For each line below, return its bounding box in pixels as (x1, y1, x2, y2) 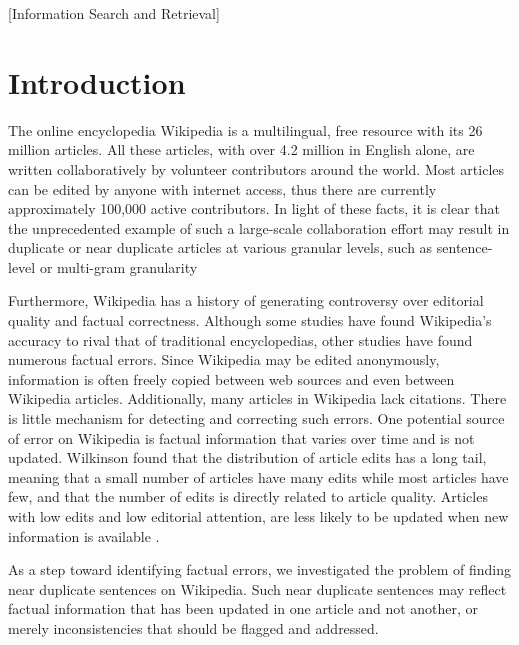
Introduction (8, 61, 186, 102)
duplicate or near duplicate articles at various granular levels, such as (8, 237, 433, 258)
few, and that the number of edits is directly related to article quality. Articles (8, 486, 488, 507)
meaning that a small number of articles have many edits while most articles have (8, 466, 509, 487)
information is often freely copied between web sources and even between (8, 368, 455, 389)
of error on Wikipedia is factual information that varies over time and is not (8, 427, 475, 448)
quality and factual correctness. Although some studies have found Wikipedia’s (8, 310, 492, 331)
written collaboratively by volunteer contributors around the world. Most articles (8, 158, 505, 179)
